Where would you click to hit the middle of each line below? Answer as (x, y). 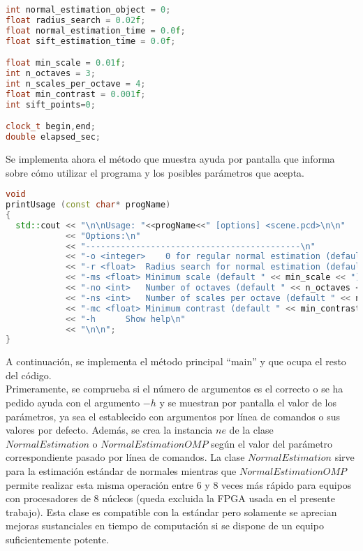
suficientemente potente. (57, 539)
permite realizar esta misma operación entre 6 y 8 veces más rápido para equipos (179, 484)
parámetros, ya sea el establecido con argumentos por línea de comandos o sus (173, 416)
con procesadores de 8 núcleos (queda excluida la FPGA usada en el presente (170, 498)
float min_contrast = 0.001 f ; (76, 94)
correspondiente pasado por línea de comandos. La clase (125, 457)
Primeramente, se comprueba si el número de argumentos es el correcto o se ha (175, 389)
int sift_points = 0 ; (51, 104)
